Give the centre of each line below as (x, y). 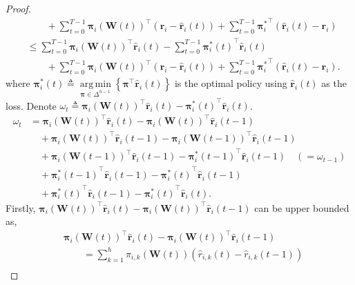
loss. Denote (31, 105)
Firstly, (21, 207)
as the (334, 82)
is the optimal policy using (231, 82)
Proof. (18, 8)
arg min (95, 84)
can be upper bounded (302, 207)
